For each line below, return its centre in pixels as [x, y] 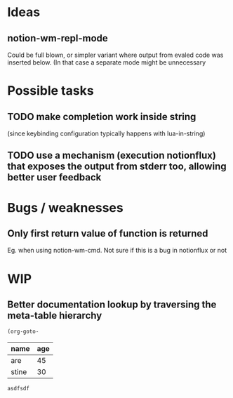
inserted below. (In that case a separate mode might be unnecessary [107, 62]
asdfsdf [19, 389]
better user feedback [54, 177]
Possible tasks [51, 91]
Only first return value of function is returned [108, 233]
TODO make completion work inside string [102, 117]
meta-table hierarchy [55, 316]
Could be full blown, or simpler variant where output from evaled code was [115, 55]
